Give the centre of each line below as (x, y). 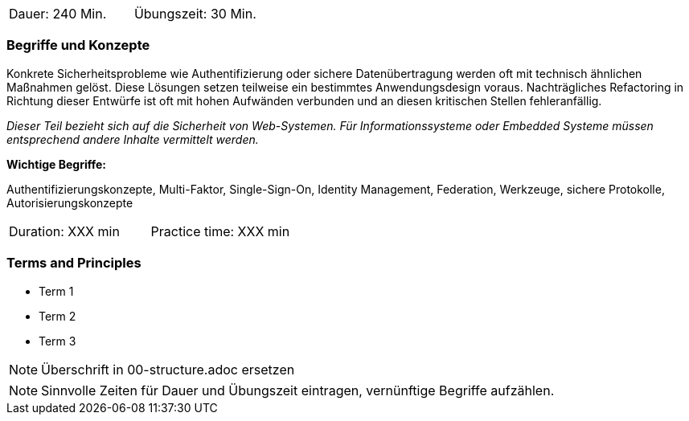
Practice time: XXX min (220, 231)
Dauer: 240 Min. (58, 14)
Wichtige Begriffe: (56, 164)
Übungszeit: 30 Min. (195, 14)
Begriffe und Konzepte (78, 45)
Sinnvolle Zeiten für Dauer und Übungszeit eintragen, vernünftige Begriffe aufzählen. (298, 390)
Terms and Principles (74, 263)
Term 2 (57, 316)
